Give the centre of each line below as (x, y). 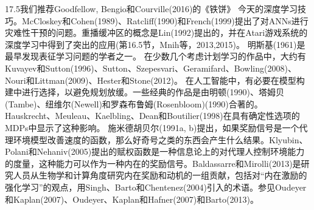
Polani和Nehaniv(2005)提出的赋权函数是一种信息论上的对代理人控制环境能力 (155, 151)
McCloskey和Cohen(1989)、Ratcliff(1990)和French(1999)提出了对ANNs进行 (165, 20)
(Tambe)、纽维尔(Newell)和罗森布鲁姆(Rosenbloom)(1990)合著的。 (134, 103)
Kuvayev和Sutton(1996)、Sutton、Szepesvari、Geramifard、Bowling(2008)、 (151, 68)
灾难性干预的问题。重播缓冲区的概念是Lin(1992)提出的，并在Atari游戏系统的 (156, 32)
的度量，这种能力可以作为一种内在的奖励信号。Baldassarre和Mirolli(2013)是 (153, 163)
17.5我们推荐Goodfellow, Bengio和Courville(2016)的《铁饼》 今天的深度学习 (152, 8)
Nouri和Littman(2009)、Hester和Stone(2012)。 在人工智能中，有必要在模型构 (155, 80)
